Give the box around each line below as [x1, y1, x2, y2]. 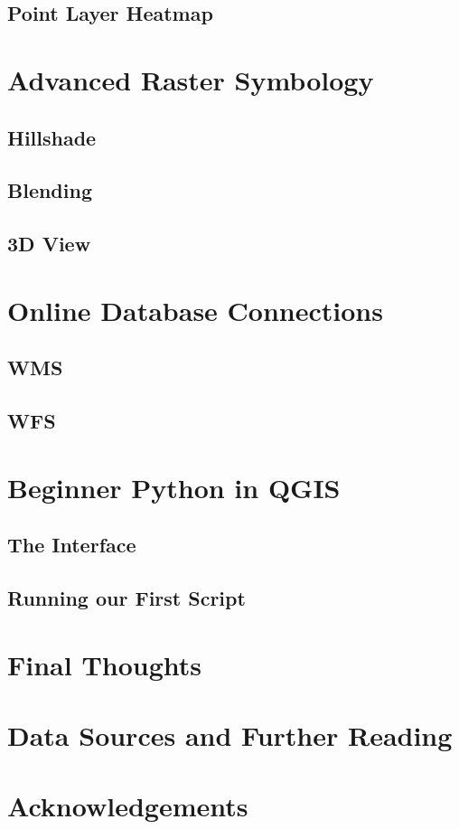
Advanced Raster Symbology [7, 61, 374, 98]
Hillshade [7, 123, 97, 151]
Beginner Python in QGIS [7, 468, 341, 505]
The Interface [7, 531, 136, 559]
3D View [7, 230, 91, 258]
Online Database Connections [7, 291, 383, 328]
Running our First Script [7, 583, 246, 611]
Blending [7, 176, 92, 204]
